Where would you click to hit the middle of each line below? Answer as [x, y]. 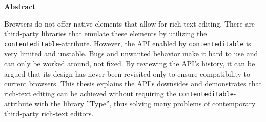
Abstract [20, 6]
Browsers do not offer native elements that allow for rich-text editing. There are [130, 23]
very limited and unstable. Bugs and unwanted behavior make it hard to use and [131, 53]
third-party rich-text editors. [49, 114]
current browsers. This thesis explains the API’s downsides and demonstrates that [133, 83]
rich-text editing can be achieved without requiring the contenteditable [119, 93]
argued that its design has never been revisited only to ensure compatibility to [127, 73]
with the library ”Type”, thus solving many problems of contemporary [145, 103]
